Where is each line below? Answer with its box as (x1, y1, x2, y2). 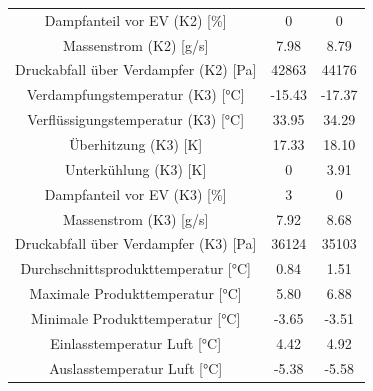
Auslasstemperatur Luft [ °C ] (49, 357, 223, 378)
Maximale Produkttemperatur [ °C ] (29, 283, 242, 304)
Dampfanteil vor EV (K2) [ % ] (44, 9, 227, 30)
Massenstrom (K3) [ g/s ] (62, 208, 209, 229)
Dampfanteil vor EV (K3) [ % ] (44, 183, 227, 204)
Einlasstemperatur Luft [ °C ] (50, 332, 222, 353)
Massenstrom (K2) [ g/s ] (62, 34, 209, 55)
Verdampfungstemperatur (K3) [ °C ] (26, 84, 245, 105)
